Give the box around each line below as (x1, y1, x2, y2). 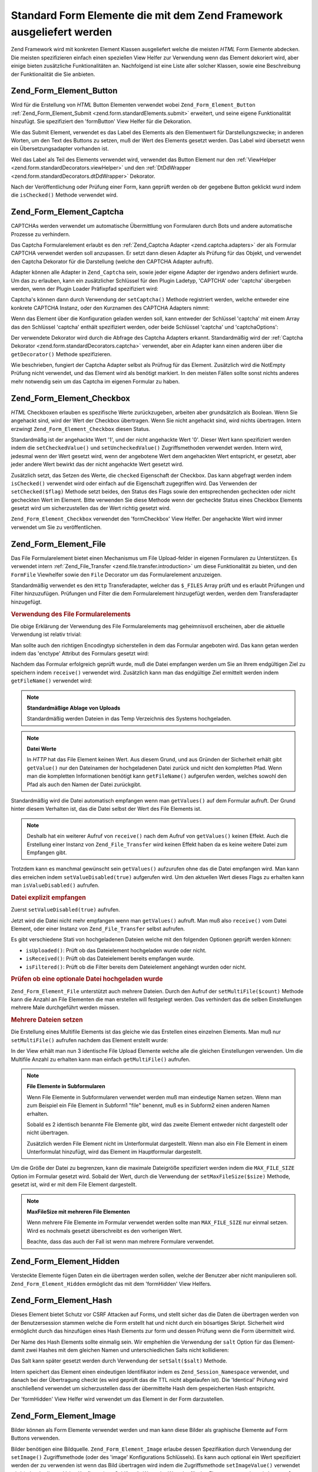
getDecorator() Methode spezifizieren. (11, 350, 112, 357)
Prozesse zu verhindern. (11, 230, 71, 238)
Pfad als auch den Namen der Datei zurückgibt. (26, 781, 142, 788)
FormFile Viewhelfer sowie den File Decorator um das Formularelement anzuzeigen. (11, 571, 222, 578)
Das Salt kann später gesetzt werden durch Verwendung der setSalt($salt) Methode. (11, 1357, 228, 1364)
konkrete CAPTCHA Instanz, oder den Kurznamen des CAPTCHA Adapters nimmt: (11, 304, 210, 311)
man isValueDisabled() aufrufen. (11, 882, 100, 889)
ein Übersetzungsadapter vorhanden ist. (11, 145, 109, 152)
